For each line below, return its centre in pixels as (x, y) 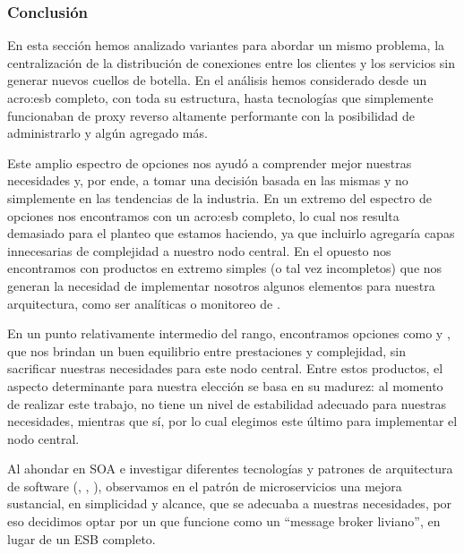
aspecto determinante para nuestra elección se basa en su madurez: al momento (225, 385)
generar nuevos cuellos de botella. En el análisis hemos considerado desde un (217, 80)
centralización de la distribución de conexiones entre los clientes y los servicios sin (232, 62)
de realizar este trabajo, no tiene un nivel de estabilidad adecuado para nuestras (227, 403)
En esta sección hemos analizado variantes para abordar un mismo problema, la (226, 45)
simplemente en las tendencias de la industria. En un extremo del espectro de (219, 197)
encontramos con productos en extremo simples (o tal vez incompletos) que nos (225, 268)
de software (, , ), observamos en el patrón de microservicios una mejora (205, 486)
